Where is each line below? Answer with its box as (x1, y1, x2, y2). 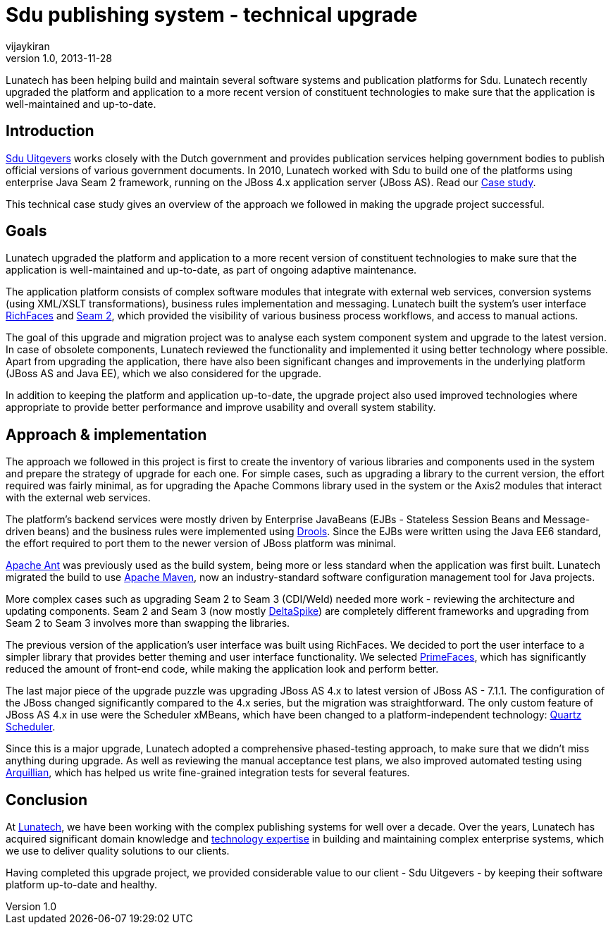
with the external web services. (6, 491, 151, 504)
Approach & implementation (6, 425, 207, 443)
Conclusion (6, 790, 88, 809)
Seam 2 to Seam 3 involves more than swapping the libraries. (6, 617, 290, 630)
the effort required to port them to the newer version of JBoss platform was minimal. (6, 537, 397, 550)
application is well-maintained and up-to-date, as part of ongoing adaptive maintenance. (6, 264, 417, 276)
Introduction (6, 122, 94, 140)
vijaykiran (6, 39, 50, 52)
